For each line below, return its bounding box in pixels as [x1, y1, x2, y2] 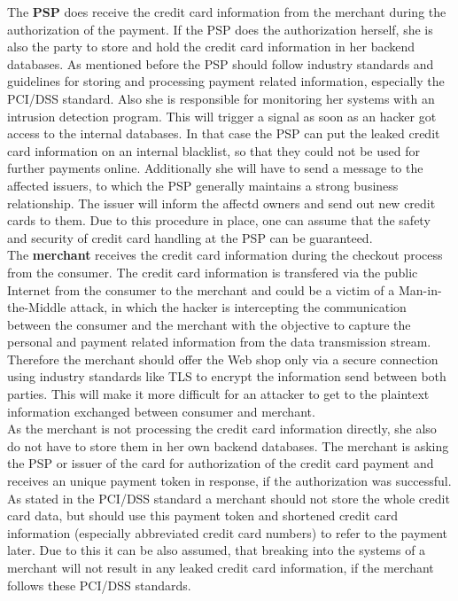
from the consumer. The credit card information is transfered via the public [7, 262, 418, 281]
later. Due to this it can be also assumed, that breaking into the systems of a [7, 541, 426, 559]
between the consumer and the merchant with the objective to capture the [7, 315, 411, 333]
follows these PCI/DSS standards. [7, 575, 191, 594]
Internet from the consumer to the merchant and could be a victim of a [7, 280, 395, 299]
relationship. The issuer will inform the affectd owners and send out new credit [7, 193, 436, 212]
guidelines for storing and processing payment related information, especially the [7, 72, 445, 90]
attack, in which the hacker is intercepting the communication [70, 298, 407, 316]
